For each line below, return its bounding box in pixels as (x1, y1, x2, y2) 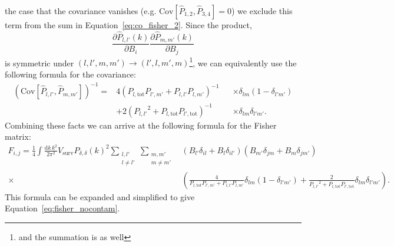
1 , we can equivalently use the (189, 55, 297, 69)
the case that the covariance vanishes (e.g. (5, 5, 157, 16)
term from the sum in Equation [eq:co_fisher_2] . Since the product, (5, 19, 252, 31)
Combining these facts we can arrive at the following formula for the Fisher (5, 119, 277, 131)
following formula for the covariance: (5, 68, 136, 80)
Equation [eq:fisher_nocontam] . (5, 202, 120, 214)
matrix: (5, 130, 31, 143)
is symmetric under (5, 56, 74, 69)
